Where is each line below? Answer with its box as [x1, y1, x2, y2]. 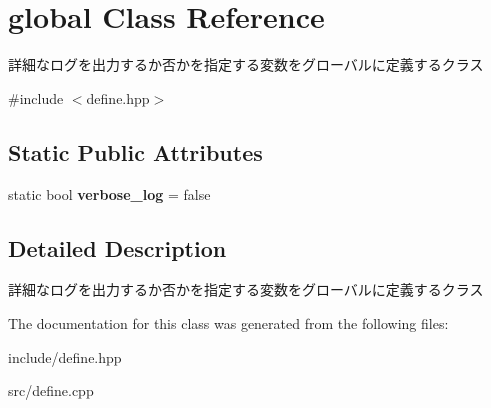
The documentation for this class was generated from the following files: [8, 312, 449, 333]
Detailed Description [8, 232, 227, 263]
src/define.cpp [8, 380, 94, 401]
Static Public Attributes [8, 136, 263, 167]
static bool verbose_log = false [8, 183, 211, 204]
